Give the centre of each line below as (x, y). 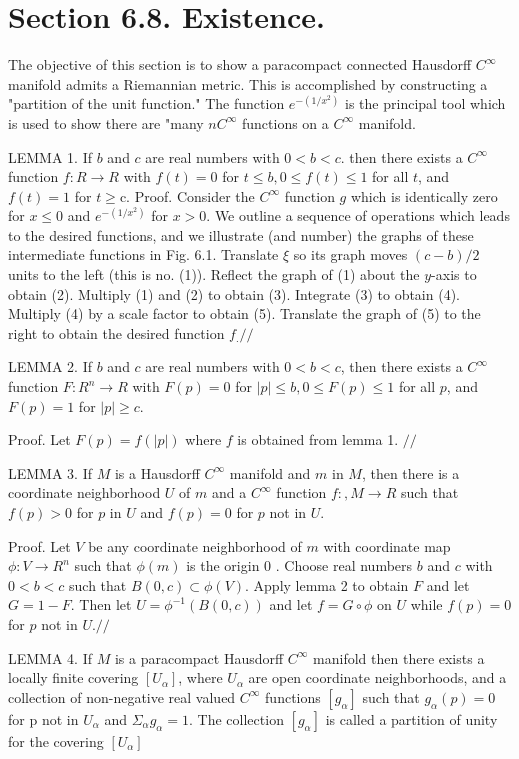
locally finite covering (73, 677)
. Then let (101, 604)
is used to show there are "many (106, 122)
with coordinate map (387, 545)
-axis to (454, 274)
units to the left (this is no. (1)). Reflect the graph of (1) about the (214, 274)
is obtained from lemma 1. (318, 439)
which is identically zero (424, 195)
